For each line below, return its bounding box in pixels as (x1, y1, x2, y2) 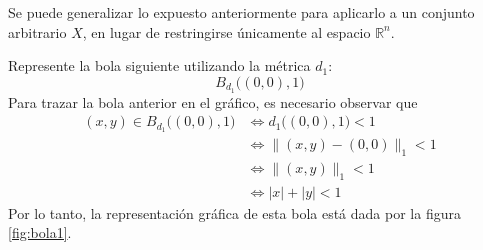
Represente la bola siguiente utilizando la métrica (8, 55, 311, 76)
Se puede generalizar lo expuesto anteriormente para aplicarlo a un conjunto (8, 2, 475, 22)
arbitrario (8, 21, 67, 42)
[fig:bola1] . (8, 222, 72, 243)
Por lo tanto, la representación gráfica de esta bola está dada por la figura (8, 202, 461, 223)
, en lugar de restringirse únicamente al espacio (82, 21, 371, 42)
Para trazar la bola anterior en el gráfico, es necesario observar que (8, 91, 418, 112)
